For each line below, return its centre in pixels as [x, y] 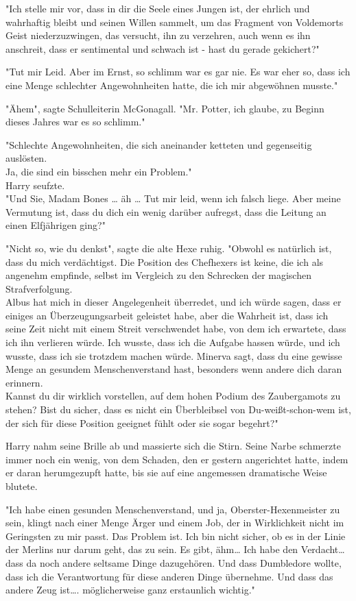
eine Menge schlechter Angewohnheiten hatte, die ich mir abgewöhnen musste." [172, 85]
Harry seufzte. [35, 185]
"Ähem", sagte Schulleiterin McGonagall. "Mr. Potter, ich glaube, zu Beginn [165, 108]
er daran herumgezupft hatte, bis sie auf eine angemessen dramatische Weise [166, 473]
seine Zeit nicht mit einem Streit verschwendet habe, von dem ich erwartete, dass [176, 329]
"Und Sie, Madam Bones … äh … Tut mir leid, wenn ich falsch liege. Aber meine [173, 198]
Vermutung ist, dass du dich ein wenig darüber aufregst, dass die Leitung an [166, 211]
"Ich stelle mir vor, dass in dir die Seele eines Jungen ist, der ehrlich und [158, 8]
